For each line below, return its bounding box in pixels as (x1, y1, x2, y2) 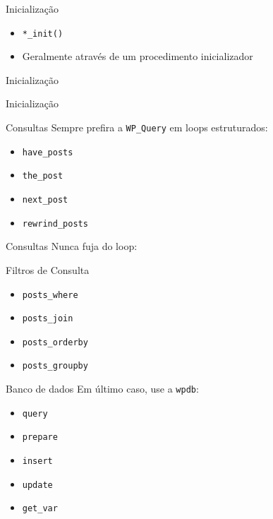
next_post (22, 195, 68, 205)
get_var (22, 503, 58, 514)
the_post (22, 171, 63, 181)
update (22, 479, 53, 490)
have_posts (22, 147, 73, 157)
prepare (22, 432, 58, 443)
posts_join (22, 314, 73, 324)
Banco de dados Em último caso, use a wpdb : (6, 381, 199, 396)
